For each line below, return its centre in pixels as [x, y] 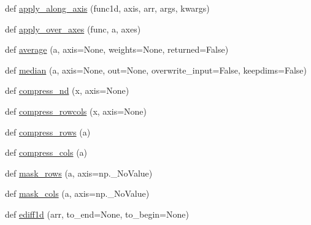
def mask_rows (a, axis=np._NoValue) [79, 173]
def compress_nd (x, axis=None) [67, 90]
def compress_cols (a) [46, 152]
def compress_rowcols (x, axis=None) [76, 111]
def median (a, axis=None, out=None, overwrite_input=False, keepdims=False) [156, 70]
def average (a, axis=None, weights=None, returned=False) [117, 49]
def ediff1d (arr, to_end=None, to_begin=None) [97, 214]
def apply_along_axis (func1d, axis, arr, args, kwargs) [107, 8]
